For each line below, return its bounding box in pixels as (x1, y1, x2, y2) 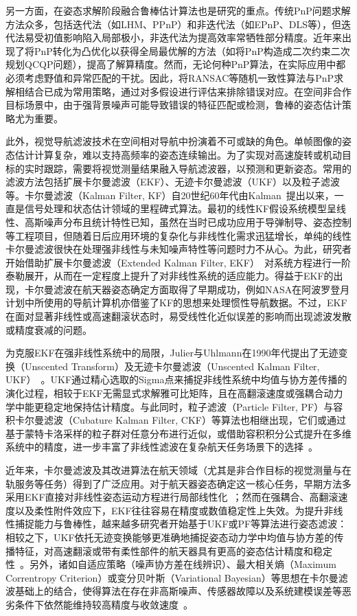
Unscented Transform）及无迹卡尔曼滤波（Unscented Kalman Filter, (24, 358, 320, 373)
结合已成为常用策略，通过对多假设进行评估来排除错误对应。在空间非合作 (24, 84, 352, 98)
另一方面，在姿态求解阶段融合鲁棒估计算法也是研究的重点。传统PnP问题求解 (5, 3, 351, 17)
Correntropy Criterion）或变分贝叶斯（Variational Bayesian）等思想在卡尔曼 (5, 570, 338, 584)
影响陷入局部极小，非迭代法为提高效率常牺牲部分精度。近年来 (62, 30, 342, 45)
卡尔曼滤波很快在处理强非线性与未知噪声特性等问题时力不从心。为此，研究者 (5, 242, 352, 256)
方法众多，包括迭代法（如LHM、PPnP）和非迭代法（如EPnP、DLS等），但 (5, 16, 342, 31)
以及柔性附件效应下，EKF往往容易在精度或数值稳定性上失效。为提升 (14, 503, 324, 517)
